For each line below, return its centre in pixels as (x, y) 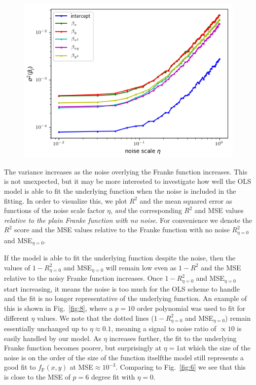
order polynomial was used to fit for (191, 308)
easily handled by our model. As (53, 338)
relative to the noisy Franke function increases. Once (83, 278)
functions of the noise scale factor (55, 210)
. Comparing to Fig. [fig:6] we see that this (181, 367)
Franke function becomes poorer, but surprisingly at (83, 348)
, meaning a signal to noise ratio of (164, 328)
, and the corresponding (146, 210)
